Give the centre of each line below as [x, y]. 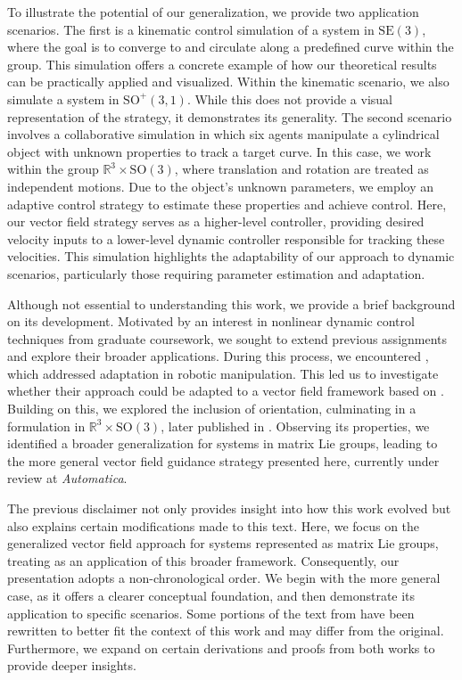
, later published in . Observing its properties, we [295, 426]
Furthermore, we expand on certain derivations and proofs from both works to [221, 647]
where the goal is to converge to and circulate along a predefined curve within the [231, 47]
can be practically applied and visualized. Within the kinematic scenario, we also [228, 82]
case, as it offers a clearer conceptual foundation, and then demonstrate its [211, 595]
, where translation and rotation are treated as [301, 169]
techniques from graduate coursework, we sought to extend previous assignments [227, 338]
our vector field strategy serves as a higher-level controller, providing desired [216, 221]
